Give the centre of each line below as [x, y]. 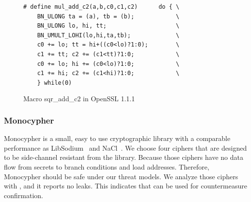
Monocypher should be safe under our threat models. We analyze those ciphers [121, 176]
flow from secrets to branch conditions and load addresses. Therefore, [107, 166]
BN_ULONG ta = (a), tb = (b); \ [108, 16]
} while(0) [55, 83]
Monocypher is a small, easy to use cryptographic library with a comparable [117, 138]
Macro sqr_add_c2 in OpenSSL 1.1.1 [79, 99]
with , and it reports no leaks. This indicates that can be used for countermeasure [125, 186]
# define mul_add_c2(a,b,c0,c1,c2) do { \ [102, 7]
